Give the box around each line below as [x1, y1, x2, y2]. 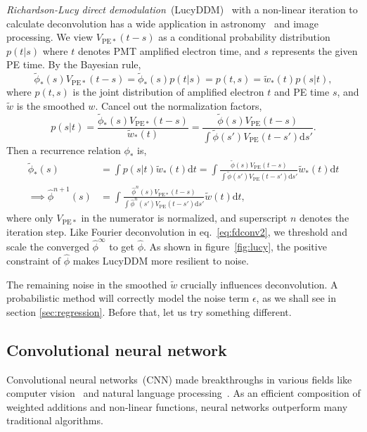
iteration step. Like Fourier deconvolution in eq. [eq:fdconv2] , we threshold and [6, 224, 347, 239]
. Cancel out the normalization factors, [95, 98, 262, 113]
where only [6, 210, 53, 225]
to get [109, 239, 134, 254]
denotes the [300, 210, 349, 225]
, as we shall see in [256, 291, 336, 305]
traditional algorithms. [6, 413, 103, 428]
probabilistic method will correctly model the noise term [6, 291, 250, 305]
